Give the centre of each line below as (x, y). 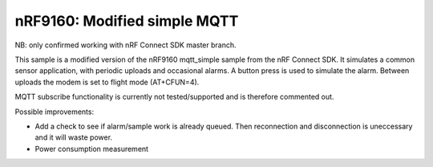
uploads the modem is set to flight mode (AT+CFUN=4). (107, 82)
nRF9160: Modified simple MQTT (127, 21)
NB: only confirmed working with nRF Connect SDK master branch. (125, 45)
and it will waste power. (73, 137)
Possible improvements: (55, 112)
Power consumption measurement (91, 149)
